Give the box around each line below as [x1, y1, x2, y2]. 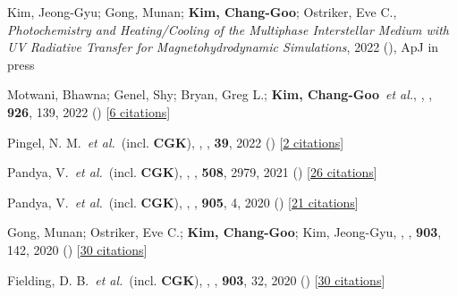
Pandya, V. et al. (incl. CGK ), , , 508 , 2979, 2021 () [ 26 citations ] [7, 163, 377, 182]
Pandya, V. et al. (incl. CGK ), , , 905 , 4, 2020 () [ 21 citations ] [7, 192, 359, 211]
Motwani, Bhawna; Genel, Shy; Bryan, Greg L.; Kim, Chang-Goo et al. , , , [7, 85, 433, 104]
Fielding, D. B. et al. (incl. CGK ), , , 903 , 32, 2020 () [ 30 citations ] [7, 270, 385, 289]
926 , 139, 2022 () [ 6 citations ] [7, 102, 171, 121]
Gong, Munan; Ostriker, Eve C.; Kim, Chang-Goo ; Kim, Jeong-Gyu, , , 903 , [7, 223, 442, 241]
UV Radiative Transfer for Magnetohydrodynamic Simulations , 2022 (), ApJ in [7, 38, 439, 56]
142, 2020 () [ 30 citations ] [7, 240, 148, 258]
